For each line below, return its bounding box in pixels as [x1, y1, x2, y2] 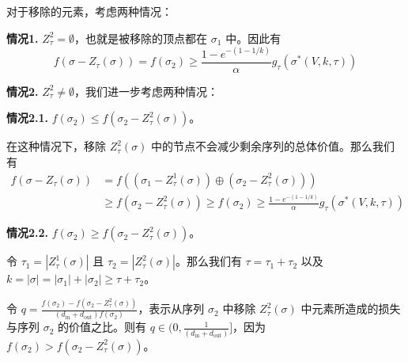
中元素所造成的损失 [300, 300, 401, 317]
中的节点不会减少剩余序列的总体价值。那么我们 [151, 138, 395, 154]
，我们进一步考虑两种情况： [74, 82, 219, 99]
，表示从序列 [138, 300, 205, 317]
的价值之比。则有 [58, 318, 147, 335]
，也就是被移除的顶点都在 [74, 29, 208, 46]
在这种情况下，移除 [6, 138, 106, 154]
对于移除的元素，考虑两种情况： [6, 3, 172, 19]
